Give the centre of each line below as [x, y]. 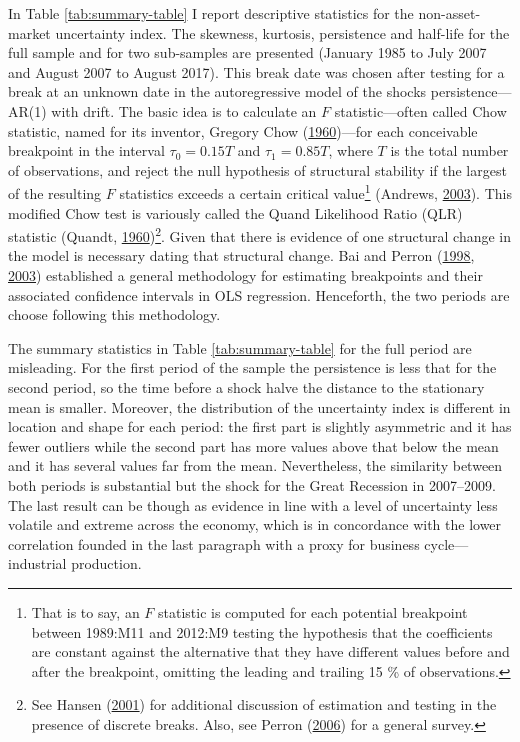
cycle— [446, 543]
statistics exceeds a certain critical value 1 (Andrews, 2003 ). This [315, 191]
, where [350, 150]
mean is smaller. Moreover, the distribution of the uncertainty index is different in [259, 406]
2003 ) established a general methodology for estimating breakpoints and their [245, 275]
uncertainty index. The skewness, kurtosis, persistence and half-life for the [282, 32]
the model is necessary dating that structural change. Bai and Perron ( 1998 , [241, 255]
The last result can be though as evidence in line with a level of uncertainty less [253, 504]
